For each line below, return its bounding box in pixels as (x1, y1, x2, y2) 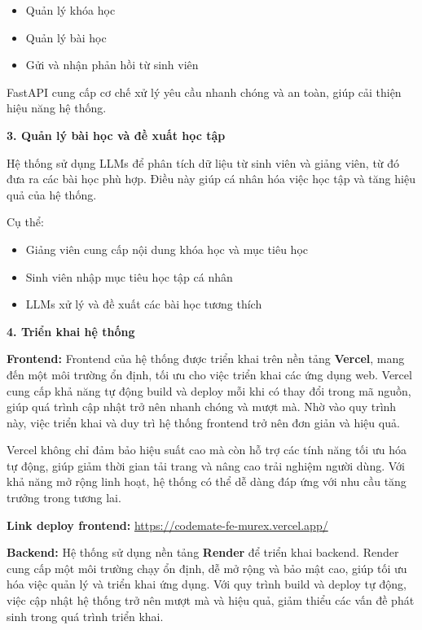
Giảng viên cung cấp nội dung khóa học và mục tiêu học (25, 240, 309, 257)
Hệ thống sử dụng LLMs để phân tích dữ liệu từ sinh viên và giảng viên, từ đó (7, 154, 400, 171)
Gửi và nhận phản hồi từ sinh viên (25, 56, 199, 73)
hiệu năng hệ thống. (7, 99, 107, 116)
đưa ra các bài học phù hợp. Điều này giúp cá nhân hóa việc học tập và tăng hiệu (7, 170, 415, 187)
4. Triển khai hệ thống (7, 322, 135, 339)
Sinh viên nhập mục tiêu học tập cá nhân (25, 268, 233, 285)
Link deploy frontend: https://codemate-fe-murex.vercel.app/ (7, 516, 328, 533)
